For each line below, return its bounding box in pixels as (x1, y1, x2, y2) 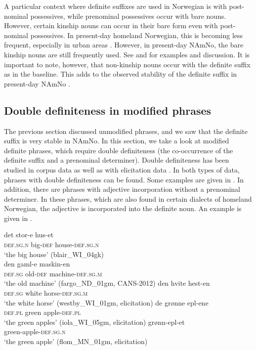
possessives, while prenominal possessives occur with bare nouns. (30, 10, 226, 21)
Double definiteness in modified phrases (4, 102, 212, 118)
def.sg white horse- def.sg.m (4, 288, 88, 298)
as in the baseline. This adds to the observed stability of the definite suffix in (4, 69, 237, 79)
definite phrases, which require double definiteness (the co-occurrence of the (4, 145, 233, 155)
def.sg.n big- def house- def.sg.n (4, 239, 99, 250)
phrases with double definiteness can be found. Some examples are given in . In (4, 174, 244, 184)
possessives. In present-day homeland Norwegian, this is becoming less (30, 30, 243, 40)
